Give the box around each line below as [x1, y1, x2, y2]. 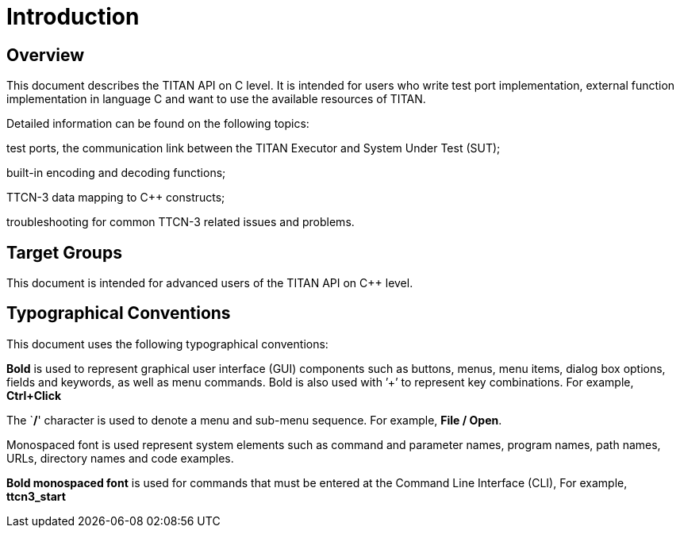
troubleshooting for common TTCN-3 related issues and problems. [6, 215, 355, 229]
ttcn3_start [6, 489, 66, 503]
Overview [6, 44, 85, 65]
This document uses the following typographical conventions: [6, 336, 328, 351]
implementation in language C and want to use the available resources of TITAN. [6, 92, 426, 106]
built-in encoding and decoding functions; [6, 166, 226, 180]
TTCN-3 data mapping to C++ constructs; [6, 190, 225, 205]
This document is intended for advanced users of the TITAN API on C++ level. [6, 276, 413, 290]
